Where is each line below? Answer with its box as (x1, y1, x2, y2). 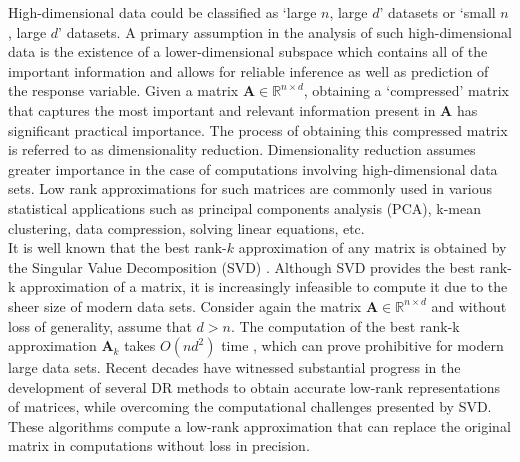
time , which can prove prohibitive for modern (221, 335, 504, 356)
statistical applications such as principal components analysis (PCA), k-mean (8, 197, 481, 218)
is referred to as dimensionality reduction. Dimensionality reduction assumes (8, 139, 476, 160)
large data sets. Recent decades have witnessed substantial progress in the (8, 357, 461, 378)
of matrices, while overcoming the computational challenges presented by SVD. (8, 396, 492, 417)
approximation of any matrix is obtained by (238, 237, 507, 258)
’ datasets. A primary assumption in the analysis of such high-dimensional (58, 21, 512, 42)
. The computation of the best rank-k (230, 315, 460, 336)
